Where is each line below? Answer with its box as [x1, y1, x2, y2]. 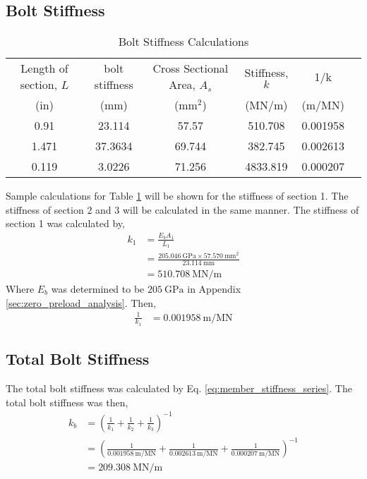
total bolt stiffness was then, [6, 394, 128, 409]
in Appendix [187, 281, 241, 296]
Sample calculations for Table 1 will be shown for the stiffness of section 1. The [6, 188, 349, 203]
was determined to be [51, 281, 145, 296]
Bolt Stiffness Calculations [118, 33, 249, 50]
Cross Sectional [152, 60, 229, 77]
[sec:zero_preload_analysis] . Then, [6, 295, 157, 310]
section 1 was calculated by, [6, 216, 125, 231]
